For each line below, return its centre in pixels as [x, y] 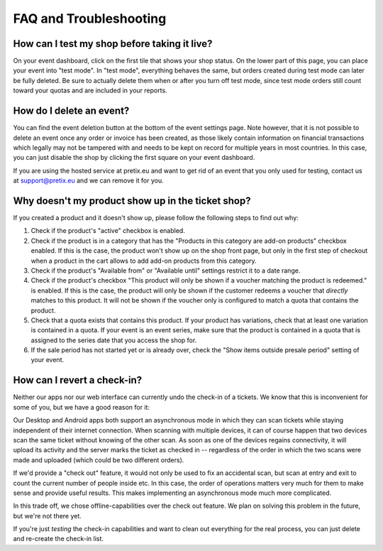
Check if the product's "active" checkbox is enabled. [108, 231]
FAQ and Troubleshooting [90, 18]
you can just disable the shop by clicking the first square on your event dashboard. [134, 158]
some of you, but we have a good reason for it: [82, 407]
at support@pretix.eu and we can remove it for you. [89, 180]
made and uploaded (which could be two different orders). [99, 460]
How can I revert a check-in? [78, 380]
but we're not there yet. [47, 515]
